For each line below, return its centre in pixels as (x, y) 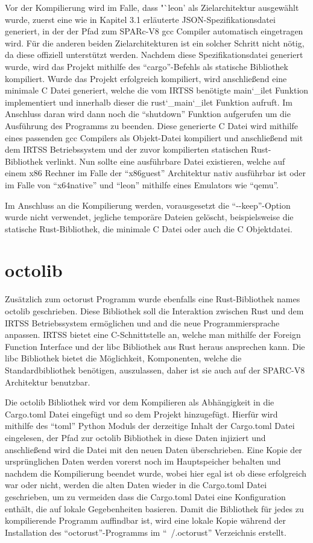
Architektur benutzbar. (48, 382)
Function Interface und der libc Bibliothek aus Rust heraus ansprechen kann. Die (155, 346)
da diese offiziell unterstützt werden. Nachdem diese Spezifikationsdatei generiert (154, 55)
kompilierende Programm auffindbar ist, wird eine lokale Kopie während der (146, 520)
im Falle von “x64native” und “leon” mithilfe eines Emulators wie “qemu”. (142, 184)
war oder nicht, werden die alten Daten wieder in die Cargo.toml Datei (136, 485)
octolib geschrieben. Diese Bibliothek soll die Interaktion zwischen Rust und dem (154, 311)
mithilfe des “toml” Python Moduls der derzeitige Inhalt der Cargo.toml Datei (150, 426)
